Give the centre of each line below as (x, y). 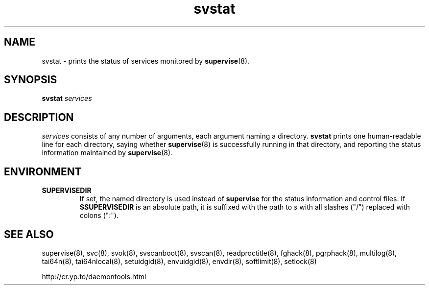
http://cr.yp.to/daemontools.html (94, 276)
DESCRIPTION (39, 117)
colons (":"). (99, 216)
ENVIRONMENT (43, 171)
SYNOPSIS (31, 80)
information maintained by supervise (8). (107, 153)
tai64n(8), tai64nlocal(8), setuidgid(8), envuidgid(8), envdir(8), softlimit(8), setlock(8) (179, 261)
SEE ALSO (29, 234)
